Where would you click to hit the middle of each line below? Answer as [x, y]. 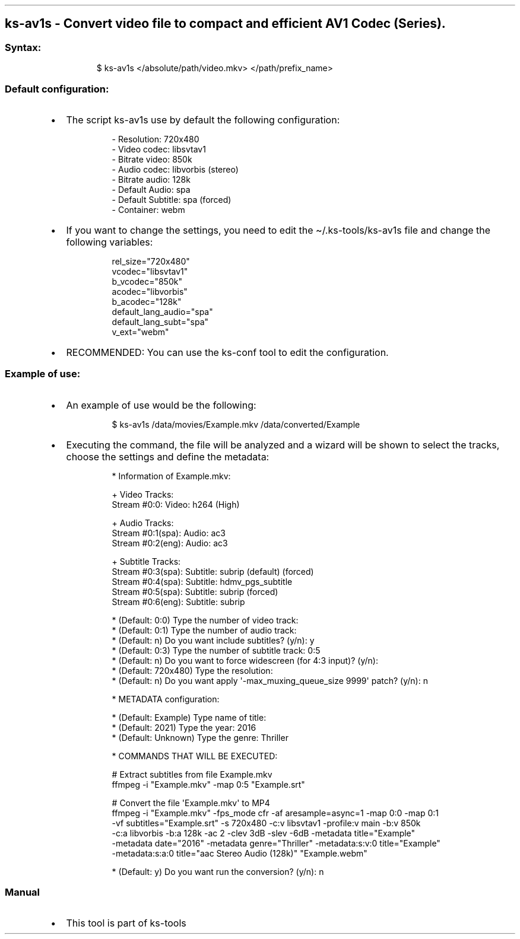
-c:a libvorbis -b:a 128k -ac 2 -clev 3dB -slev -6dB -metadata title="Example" [264, 833]
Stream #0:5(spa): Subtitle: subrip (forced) [195, 591]
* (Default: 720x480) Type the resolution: [192, 670]
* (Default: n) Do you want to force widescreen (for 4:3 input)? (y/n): [245, 660]
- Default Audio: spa [151, 189]
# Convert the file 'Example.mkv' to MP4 [191, 803]
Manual [23, 892]
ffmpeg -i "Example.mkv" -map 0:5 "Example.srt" [208, 784]
